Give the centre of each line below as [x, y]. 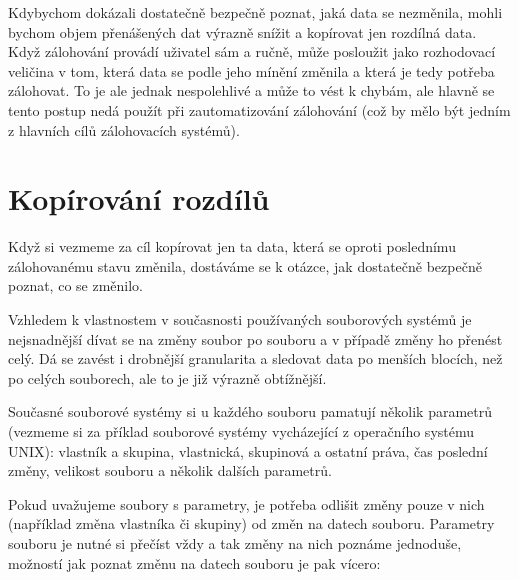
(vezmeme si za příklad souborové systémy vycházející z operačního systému [241, 431]
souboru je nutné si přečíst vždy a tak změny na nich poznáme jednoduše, [235, 543]
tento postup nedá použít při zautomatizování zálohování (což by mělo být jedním [259, 109]
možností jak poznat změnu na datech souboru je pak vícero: [194, 562]
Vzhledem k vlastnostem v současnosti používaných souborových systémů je [240, 319]
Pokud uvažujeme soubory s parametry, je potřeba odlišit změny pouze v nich [246, 503]
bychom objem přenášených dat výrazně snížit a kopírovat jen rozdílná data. [242, 31]
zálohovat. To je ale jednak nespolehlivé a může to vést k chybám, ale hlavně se [251, 90]
